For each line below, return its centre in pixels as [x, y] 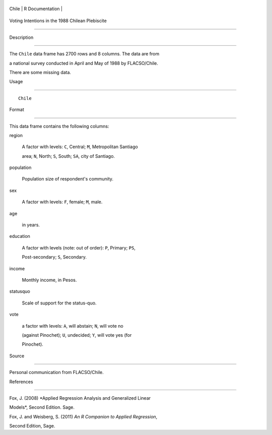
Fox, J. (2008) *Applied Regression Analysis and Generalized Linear [80, 398]
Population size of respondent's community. [67, 179]
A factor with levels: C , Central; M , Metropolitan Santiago [80, 147]
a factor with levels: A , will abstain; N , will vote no [73, 326]
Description [21, 37]
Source [17, 356]
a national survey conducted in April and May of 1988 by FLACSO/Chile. [84, 63]
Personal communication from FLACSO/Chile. [57, 372]
